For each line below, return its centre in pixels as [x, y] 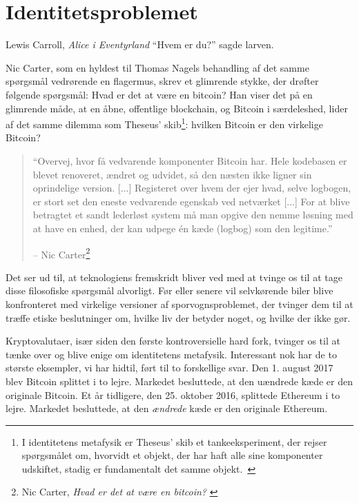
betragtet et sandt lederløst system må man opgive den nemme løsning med [193, 215]
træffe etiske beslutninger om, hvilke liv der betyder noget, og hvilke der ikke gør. [178, 317]
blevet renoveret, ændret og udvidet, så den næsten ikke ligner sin [172, 174]
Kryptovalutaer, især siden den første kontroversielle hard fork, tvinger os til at [173, 341]
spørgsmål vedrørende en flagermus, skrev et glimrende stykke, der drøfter [162, 81]
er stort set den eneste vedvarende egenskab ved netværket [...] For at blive [191, 201]
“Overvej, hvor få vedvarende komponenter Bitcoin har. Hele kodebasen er [190, 160]
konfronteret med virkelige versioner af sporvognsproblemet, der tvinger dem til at [179, 304]
